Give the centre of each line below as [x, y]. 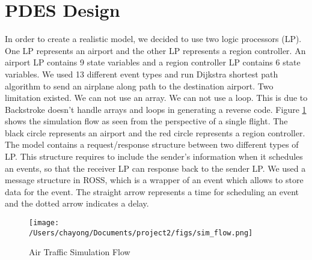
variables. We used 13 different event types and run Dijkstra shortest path [142, 74]
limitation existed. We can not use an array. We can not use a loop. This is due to [156, 98]
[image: [44, 223]
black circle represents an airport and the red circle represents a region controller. [155, 132]
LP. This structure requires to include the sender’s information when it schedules [154, 156]
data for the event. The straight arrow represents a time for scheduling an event [152, 191]
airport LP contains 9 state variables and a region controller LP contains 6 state [153, 62]
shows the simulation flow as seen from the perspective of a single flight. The [146, 121]
